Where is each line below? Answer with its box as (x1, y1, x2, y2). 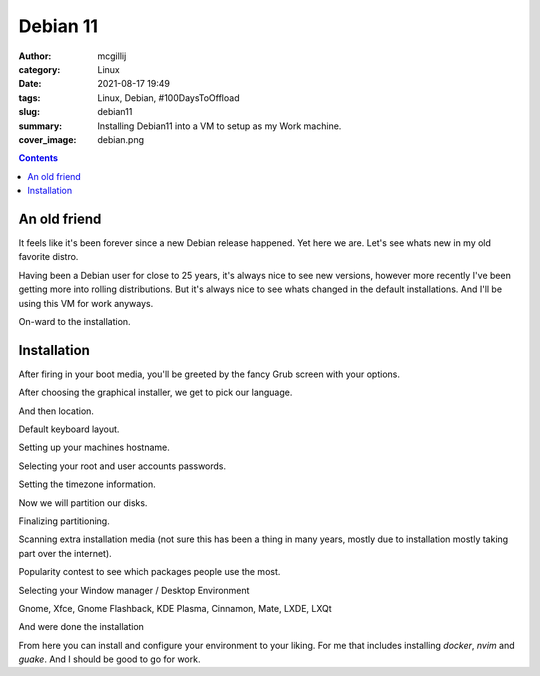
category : (18, 63, 61, 75)
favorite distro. (18, 251, 79, 263)
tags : (18, 91, 41, 104)
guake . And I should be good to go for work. (18, 653, 201, 665)
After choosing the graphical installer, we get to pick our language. (18, 386, 293, 399)
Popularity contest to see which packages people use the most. (18, 566, 281, 578)
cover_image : (18, 133, 77, 145)
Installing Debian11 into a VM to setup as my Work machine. (97, 120, 342, 132)
